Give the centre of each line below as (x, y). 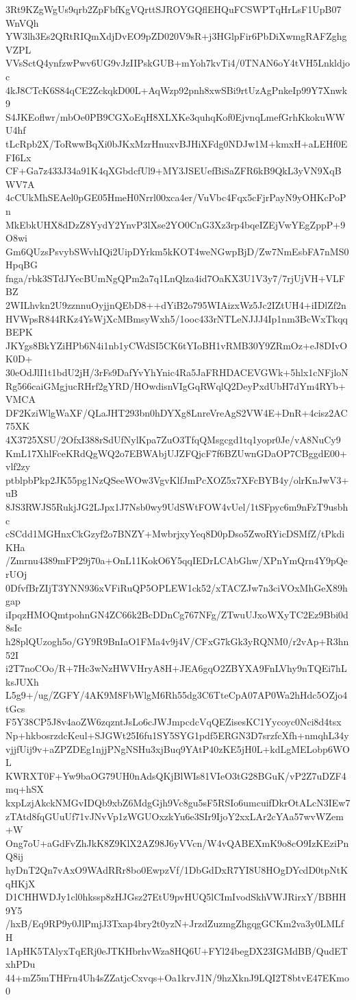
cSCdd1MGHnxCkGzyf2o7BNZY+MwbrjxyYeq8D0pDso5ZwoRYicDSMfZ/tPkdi (175, 534)
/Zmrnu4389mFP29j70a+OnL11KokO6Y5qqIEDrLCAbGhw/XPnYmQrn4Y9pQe (177, 560)
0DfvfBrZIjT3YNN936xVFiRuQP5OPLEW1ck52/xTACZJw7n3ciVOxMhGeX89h (177, 587)
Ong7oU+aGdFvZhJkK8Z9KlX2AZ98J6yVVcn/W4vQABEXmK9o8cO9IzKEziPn (177, 842)
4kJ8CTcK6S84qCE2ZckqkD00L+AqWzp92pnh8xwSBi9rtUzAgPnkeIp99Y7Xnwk (177, 90)
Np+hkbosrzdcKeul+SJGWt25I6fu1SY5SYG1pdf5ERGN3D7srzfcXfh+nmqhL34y (177, 735)
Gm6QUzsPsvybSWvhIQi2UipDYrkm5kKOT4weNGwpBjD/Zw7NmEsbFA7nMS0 (177, 251)
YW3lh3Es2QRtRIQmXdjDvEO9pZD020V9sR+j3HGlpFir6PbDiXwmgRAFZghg (176, 36)
